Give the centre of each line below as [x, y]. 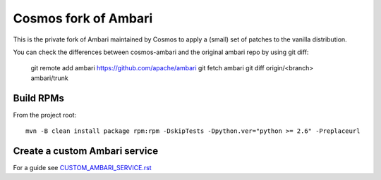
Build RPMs [39, 98]
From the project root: [45, 115]
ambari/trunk [49, 78]
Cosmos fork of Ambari [83, 18]
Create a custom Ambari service [86, 151]
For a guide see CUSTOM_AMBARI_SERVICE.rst [82, 167]
